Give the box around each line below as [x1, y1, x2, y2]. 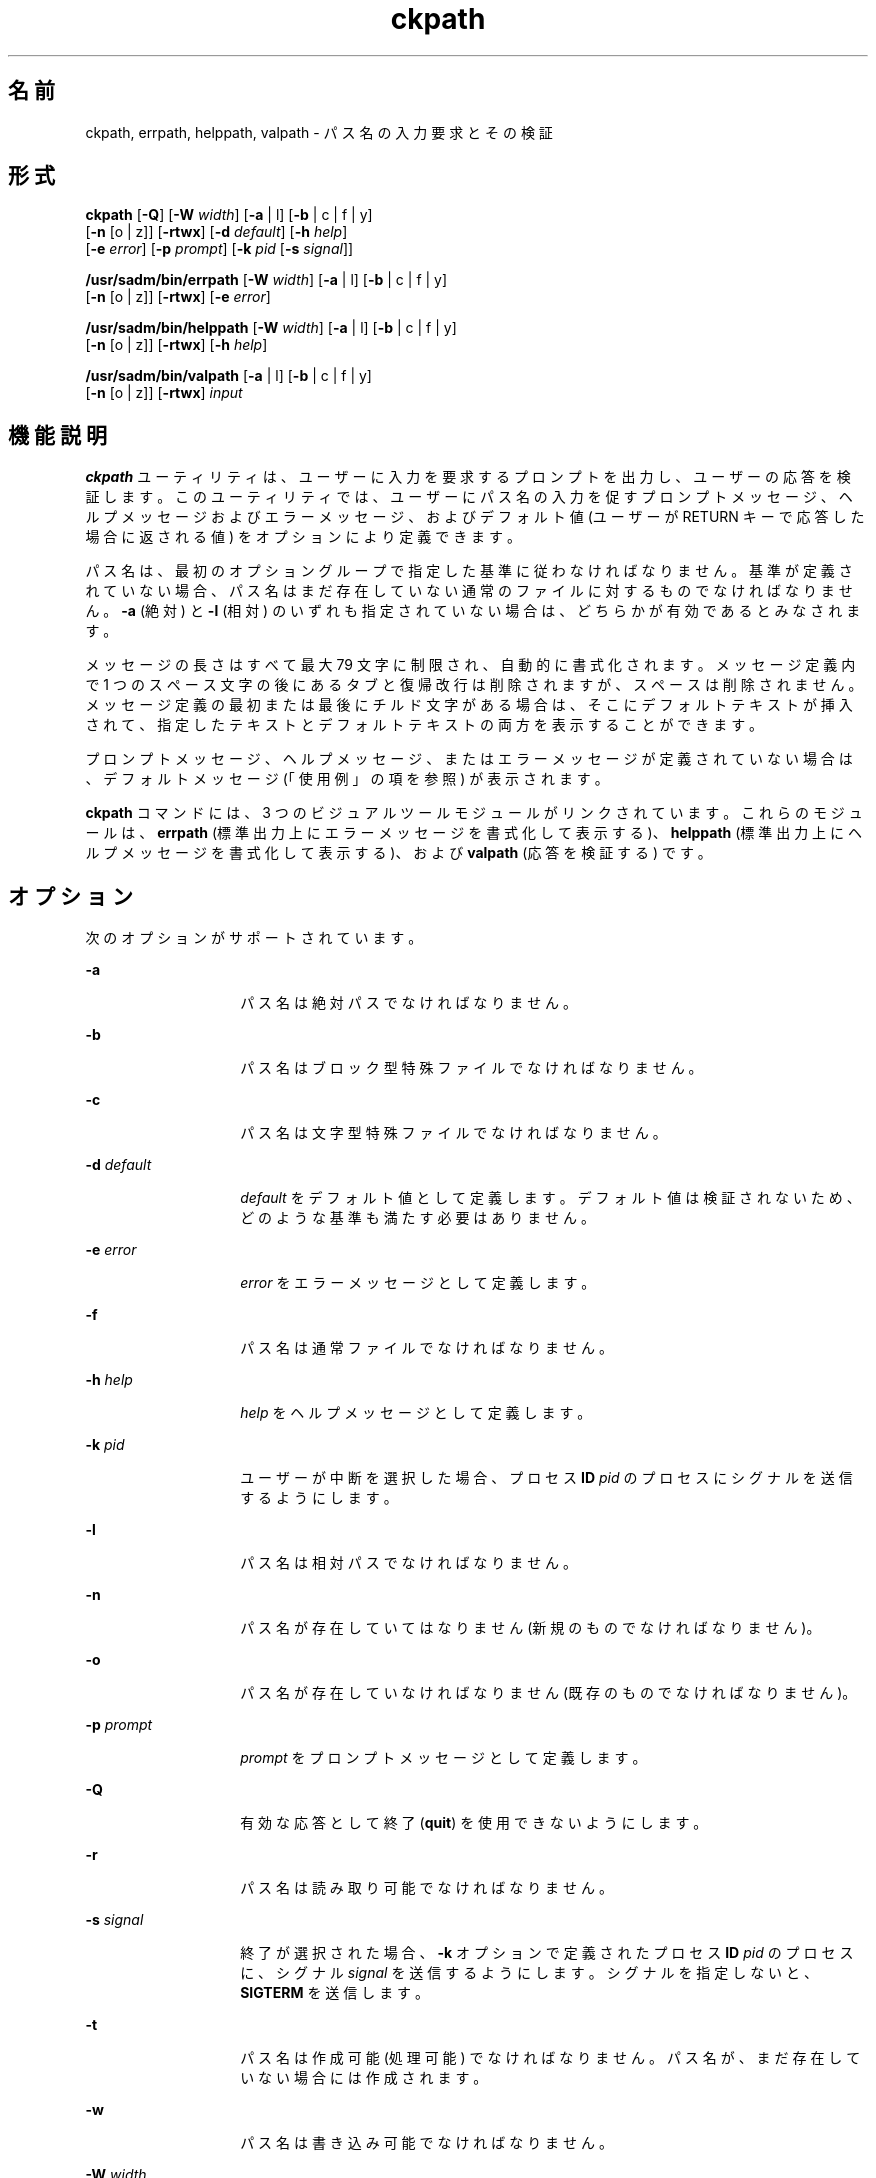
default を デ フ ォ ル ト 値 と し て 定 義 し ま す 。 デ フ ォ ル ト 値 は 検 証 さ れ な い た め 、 [240, 1189, 861, 1207]
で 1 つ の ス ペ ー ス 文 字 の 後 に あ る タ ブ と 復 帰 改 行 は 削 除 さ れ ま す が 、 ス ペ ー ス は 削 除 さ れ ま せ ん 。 [85, 676, 863, 694]
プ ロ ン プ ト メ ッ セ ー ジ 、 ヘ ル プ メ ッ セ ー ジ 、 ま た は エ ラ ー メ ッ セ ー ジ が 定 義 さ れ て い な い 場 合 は [85, 750, 853, 768]
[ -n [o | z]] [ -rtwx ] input [85, 384, 243, 402]
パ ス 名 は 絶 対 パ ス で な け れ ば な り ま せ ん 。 [240, 994, 578, 1012]
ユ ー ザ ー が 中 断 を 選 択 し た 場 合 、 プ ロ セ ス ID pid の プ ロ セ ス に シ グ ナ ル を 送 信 [240, 1469, 853, 1487]
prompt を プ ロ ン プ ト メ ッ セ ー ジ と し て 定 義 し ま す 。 [240, 1749, 647, 1767]
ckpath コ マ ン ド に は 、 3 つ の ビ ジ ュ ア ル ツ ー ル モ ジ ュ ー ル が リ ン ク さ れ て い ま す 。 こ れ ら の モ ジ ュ [85, 804, 863, 822]
